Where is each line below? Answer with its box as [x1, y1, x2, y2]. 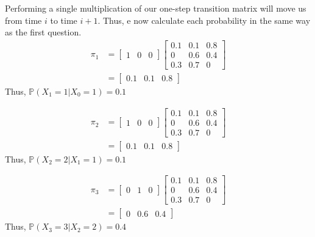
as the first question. [5, 26, 82, 38]
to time [50, 13, 77, 26]
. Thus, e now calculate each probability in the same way [97, 13, 311, 26]
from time [5, 13, 42, 26]
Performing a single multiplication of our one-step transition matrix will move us [5, 2, 306, 14]
